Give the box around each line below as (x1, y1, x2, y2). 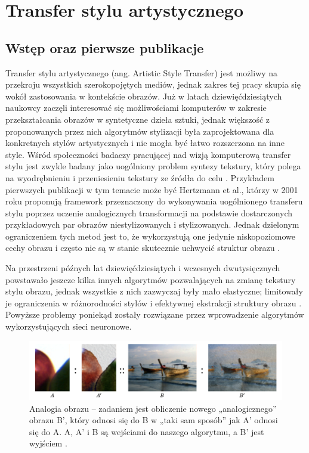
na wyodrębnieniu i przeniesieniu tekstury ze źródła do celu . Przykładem (5, 171, 274, 184)
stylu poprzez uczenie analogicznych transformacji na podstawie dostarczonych (5, 206, 293, 219)
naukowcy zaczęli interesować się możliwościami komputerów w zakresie (5, 101, 267, 114)
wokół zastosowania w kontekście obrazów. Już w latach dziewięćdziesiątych (5, 89, 282, 102)
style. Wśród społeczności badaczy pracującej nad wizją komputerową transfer (5, 148, 291, 160)
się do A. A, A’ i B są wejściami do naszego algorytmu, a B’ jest (29, 425, 264, 438)
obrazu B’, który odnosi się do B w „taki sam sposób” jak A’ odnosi (29, 414, 278, 426)
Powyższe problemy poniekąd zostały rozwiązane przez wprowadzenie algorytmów (5, 308, 304, 321)
